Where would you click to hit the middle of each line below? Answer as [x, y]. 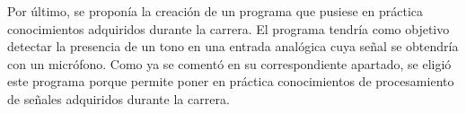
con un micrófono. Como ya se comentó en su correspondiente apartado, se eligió [229, 63]
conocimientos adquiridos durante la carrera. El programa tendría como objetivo [229, 28]
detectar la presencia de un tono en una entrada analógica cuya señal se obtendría [233, 46]
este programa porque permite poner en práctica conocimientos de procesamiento [231, 81]
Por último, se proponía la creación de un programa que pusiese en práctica [215, 11]
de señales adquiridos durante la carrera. [119, 98]
